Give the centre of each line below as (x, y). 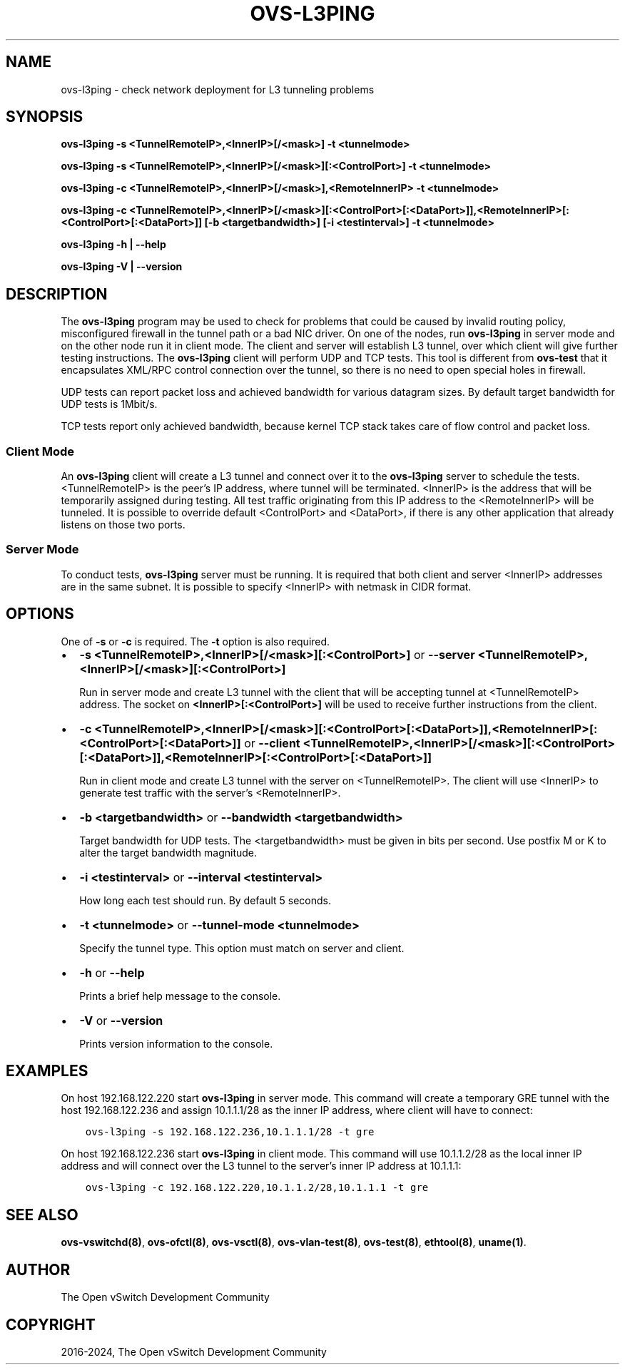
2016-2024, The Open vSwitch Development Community (194, 1352)
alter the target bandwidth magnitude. (168, 852)
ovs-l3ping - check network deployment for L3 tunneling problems (218, 89)
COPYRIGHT (51, 1324)
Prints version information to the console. (176, 1043)
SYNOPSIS (45, 117)
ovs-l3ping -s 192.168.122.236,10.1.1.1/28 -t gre (230, 1132)
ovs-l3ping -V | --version (122, 267)
